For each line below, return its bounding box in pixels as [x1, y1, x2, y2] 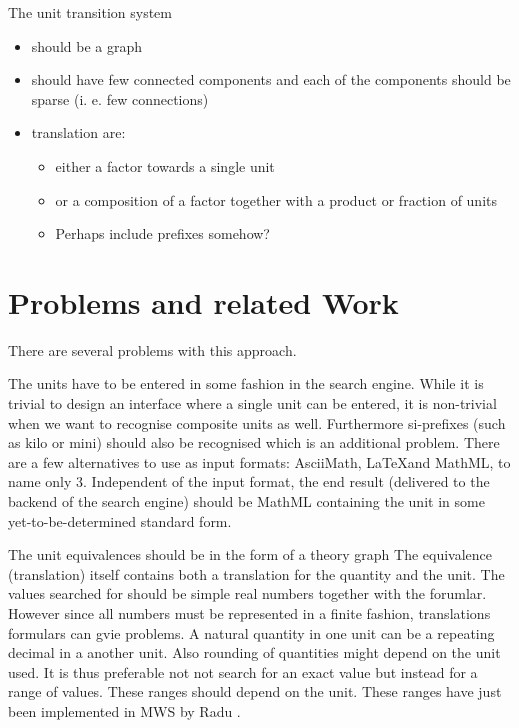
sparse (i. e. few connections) [31, 88, 209, 109]
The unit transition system [8, 2, 172, 22]
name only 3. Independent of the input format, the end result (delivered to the [8, 471, 490, 492]
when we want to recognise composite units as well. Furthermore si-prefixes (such [8, 412, 506, 433]
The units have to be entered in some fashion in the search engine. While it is [8, 373, 484, 394]
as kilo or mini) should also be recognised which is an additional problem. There [8, 432, 500, 453]
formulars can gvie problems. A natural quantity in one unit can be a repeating [8, 622, 495, 643]
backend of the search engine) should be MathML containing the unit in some [8, 491, 485, 512]
